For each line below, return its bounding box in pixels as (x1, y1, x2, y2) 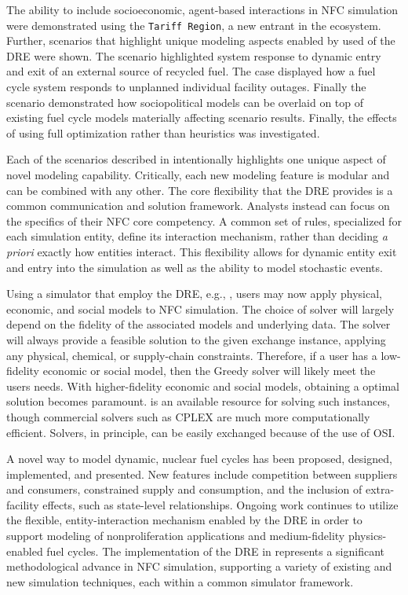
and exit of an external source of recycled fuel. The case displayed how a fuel (6, 63, 376, 79)
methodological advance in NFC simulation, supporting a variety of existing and (6, 558, 392, 575)
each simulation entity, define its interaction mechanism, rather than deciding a (6, 228, 388, 244)
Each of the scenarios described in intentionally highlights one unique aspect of (6, 151, 386, 167)
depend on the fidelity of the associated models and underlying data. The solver (6, 316, 391, 332)
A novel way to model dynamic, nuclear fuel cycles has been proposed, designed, (6, 450, 392, 467)
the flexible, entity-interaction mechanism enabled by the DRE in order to (6, 512, 362, 528)
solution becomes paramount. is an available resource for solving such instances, (6, 393, 390, 410)
